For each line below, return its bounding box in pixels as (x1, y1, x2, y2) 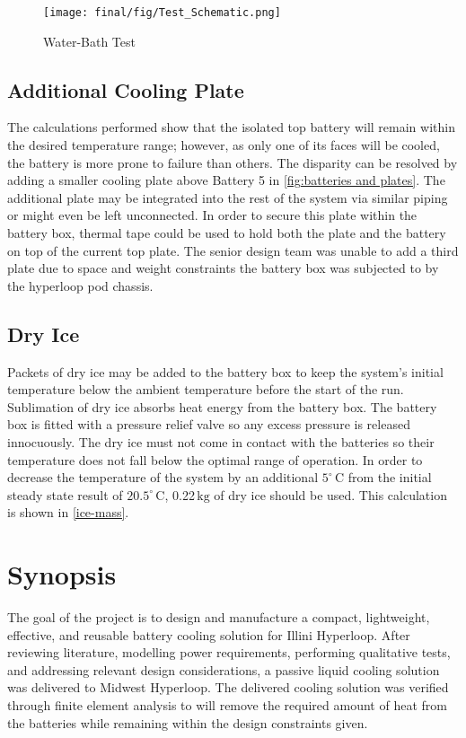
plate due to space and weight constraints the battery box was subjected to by (7, 259, 439, 277)
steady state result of (7, 485, 123, 504)
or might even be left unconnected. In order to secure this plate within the (7, 206, 418, 224)
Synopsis (7, 556, 117, 593)
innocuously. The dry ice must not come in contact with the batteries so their (7, 432, 435, 451)
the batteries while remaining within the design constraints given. (7, 713, 368, 732)
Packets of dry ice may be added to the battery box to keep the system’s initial (7, 362, 444, 381)
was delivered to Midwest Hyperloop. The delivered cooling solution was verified (7, 678, 449, 697)
